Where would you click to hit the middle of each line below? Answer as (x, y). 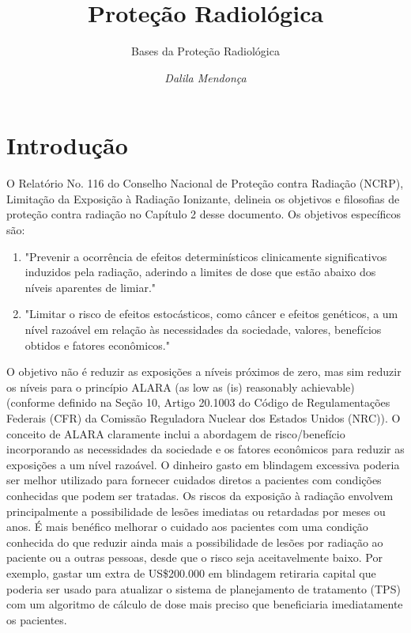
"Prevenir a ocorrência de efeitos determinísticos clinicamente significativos (206, 256)
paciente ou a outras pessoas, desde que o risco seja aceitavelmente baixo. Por (194, 557)
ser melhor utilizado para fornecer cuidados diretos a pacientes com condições (194, 480)
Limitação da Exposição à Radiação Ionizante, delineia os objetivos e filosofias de (203, 198)
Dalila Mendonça (205, 77)
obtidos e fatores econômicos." (98, 345)
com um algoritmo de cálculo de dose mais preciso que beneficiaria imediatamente (205, 604)
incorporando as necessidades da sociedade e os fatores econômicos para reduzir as (205, 449)
